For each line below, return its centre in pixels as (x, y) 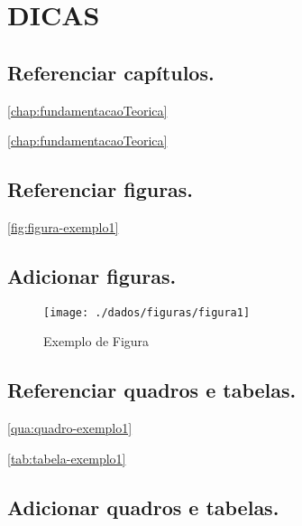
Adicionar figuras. (92, 275)
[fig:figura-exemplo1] (63, 226)
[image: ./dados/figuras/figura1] (147, 312)
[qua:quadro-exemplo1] (70, 428)
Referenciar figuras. (101, 189)
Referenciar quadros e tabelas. (152, 390)
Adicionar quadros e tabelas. (143, 507)
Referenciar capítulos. (111, 72)
